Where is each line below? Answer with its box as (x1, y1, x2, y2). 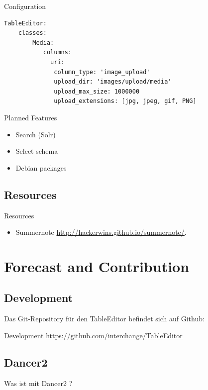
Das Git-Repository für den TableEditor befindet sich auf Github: (4, 313, 205, 324)
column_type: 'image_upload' (54, 68, 150, 76)
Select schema (15, 146, 58, 156)
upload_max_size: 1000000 (54, 88, 140, 95)
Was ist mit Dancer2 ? (4, 378, 73, 388)
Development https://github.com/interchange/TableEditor (4, 330, 183, 340)
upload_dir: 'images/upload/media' (54, 78, 172, 86)
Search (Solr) (15, 129, 56, 139)
